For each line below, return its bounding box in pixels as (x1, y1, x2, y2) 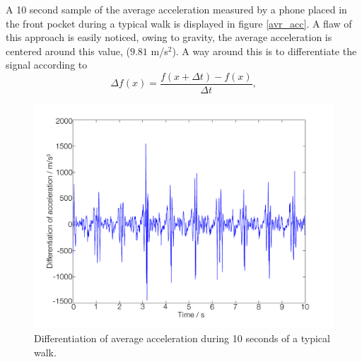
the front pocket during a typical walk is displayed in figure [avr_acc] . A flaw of (6, 16, 352, 30)
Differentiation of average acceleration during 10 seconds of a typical (34, 331, 330, 346)
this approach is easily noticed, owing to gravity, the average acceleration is (6, 30, 332, 45)
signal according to (6, 57, 88, 72)
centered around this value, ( (6, 43, 130, 58)
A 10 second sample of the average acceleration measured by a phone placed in (6, 2, 347, 16)
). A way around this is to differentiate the (172, 43, 357, 58)
